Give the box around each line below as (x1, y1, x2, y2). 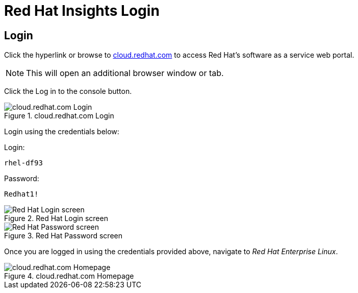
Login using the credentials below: (4, 127, 119, 136)
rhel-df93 (4, 159, 43, 167)
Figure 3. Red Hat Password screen (4, 231, 122, 240)
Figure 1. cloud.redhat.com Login (4, 111, 114, 120)
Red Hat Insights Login (4, 2, 160, 19)
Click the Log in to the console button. (4, 87, 132, 96)
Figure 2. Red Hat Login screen (4, 214, 108, 223)
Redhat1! (4, 190, 39, 199)
